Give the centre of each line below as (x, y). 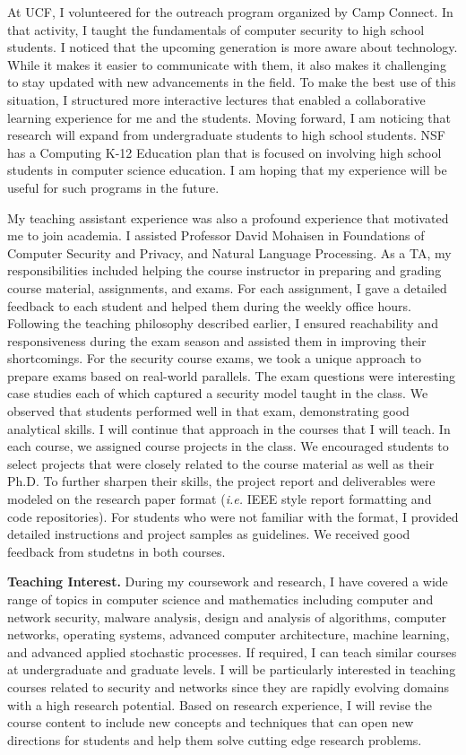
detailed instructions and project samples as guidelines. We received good (209, 534)
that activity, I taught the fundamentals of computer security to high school (216, 29)
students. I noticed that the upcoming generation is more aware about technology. (233, 47)
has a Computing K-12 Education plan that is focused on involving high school (224, 152)
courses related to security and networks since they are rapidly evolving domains (229, 686)
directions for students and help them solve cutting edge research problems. (215, 739)
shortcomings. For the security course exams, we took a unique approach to (214, 358)
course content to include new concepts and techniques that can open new (211, 722)
